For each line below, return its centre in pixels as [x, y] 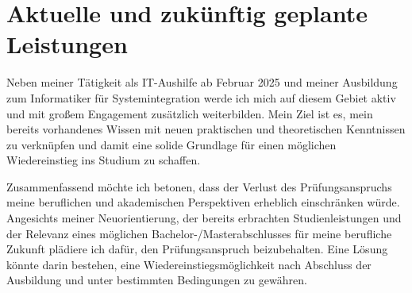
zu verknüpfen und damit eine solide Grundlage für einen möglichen [171, 144]
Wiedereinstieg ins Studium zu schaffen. [104, 160]
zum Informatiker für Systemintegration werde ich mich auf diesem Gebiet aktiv [201, 97]
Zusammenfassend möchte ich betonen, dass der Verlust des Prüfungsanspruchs [199, 186]
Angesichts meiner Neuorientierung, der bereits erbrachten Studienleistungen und [204, 218]
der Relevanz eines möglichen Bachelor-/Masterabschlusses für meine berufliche [199, 233]
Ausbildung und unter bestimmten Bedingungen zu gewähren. [157, 280]
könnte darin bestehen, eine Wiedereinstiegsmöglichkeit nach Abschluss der [189, 264]
